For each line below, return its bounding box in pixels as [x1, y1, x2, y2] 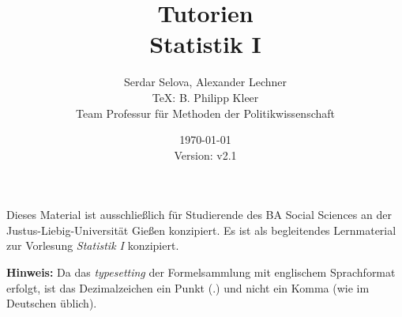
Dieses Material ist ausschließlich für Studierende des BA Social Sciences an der [6, 206, 392, 223]
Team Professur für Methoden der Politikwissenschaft [75, 104, 335, 121]
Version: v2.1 [174, 146, 237, 163]
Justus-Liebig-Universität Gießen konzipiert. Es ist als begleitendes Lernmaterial [6, 221, 396, 238]
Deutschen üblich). [6, 295, 97, 311]
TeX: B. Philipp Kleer [152, 89, 259, 105]
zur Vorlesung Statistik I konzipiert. [6, 237, 179, 254]
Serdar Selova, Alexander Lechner [123, 74, 287, 90]
